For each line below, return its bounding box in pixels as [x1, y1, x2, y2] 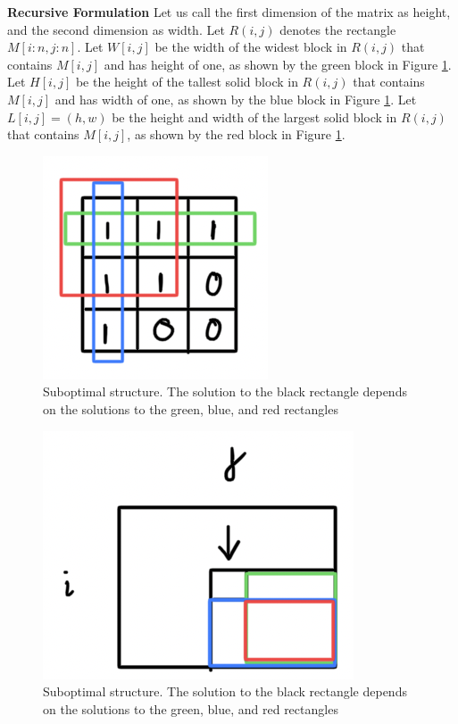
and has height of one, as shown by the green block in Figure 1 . [104, 54, 452, 73]
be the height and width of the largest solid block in [112, 107, 397, 126]
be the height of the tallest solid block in [75, 72, 298, 91]
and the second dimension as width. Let [7, 20, 225, 38]
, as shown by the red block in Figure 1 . [127, 125, 346, 144]
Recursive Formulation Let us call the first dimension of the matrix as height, [7, 3, 451, 21]
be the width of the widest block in [154, 37, 347, 56]
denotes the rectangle [279, 20, 396, 38]
